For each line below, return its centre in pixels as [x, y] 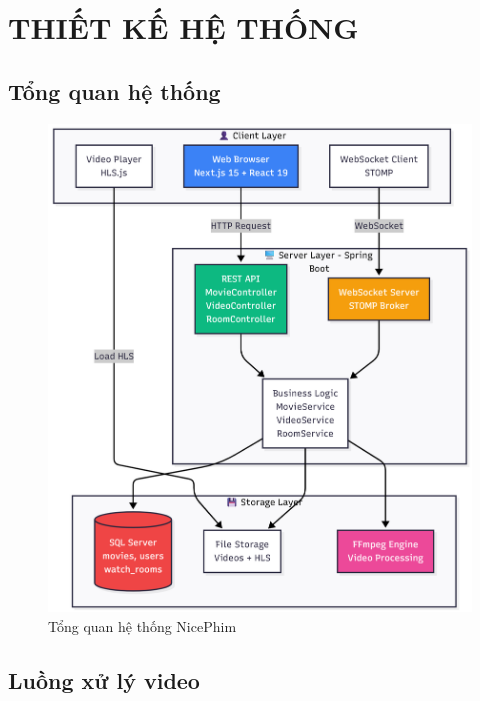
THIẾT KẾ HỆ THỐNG [183, 27]
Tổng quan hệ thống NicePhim [142, 625]
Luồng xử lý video [104, 679]
